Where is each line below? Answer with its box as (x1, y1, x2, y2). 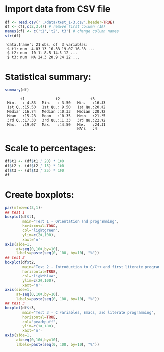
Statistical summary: (5, 71, 92, 82)
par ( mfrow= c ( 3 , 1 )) (5, 205, 42, 210)
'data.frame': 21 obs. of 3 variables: (5, 42, 89, 47)
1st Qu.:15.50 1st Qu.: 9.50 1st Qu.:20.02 (7, 105, 106, 110)
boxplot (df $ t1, (5, 214, 36, 219)
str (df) (5, 33, 21, 38)
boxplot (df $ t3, (5, 305, 36, 310)
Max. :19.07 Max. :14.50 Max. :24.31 (7, 122, 106, 127)
